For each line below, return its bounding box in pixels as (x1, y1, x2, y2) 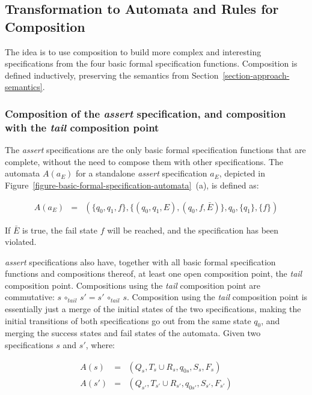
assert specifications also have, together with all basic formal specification (5, 255, 276, 268)
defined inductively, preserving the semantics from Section (5, 68, 219, 81)
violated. (5, 235, 37, 248)
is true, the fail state (22, 223, 98, 236)
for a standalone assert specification (76, 167, 207, 179)
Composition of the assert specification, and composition (5, 106, 286, 121)
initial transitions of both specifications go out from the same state (5, 314, 251, 327)
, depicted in (219, 167, 265, 179)
